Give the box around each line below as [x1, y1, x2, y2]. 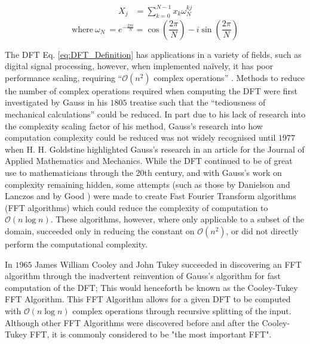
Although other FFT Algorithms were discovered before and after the [5, 316, 259, 328]
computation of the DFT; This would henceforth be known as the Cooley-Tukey [5, 281, 298, 293]
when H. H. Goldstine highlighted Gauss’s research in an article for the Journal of [5, 142, 305, 155]
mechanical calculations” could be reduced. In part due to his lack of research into [5, 108, 306, 120]
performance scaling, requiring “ [5, 71, 122, 83]
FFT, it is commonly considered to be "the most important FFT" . [29, 328, 272, 340]
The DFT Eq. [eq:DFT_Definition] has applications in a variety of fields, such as [5, 48, 302, 60]
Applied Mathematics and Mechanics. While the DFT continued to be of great [5, 154, 293, 167]
